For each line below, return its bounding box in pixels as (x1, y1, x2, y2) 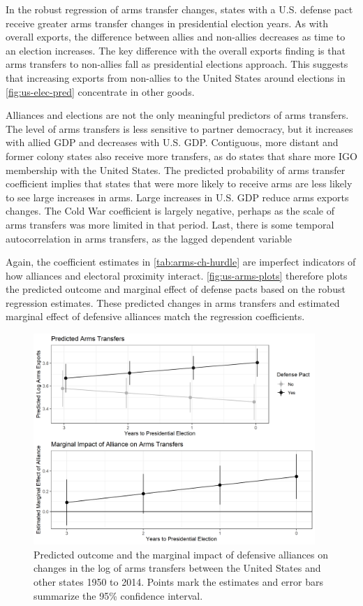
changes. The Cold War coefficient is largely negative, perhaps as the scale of (6, 203, 335, 218)
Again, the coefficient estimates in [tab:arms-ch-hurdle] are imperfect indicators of (6, 254, 356, 269)
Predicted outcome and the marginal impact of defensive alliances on (34, 547, 328, 561)
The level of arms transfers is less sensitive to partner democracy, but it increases (6, 121, 353, 136)
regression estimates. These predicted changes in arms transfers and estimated (6, 295, 340, 310)
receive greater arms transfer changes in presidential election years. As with (6, 15, 328, 30)
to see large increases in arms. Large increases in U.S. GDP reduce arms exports (6, 189, 349, 204)
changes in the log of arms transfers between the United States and (34, 561, 321, 575)
